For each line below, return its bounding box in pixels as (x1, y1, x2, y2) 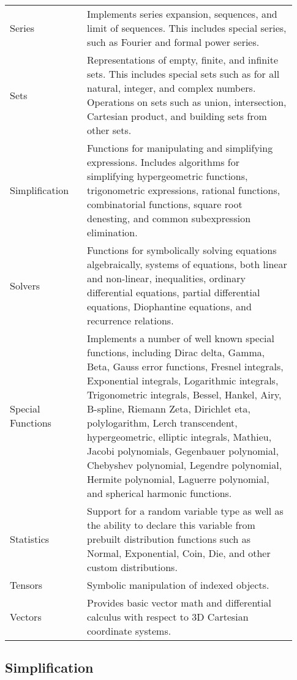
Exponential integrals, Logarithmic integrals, (86, 373, 279, 387)
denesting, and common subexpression (86, 211, 251, 225)
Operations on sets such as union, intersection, (86, 95, 287, 109)
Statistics (10, 532, 50, 546)
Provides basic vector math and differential (86, 596, 271, 610)
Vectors (10, 610, 42, 624)
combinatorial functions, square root (86, 197, 242, 211)
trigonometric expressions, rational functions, (86, 183, 280, 197)
